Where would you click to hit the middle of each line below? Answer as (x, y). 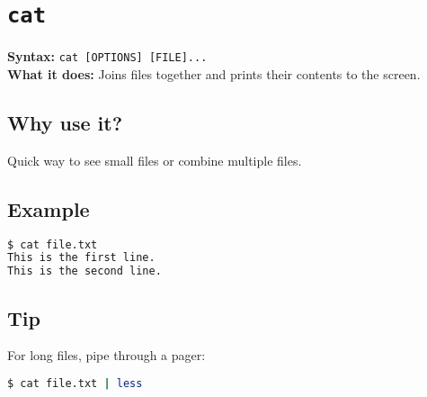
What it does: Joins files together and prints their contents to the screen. (214, 73)
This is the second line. (85, 271)
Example (49, 208)
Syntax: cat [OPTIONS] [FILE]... (107, 56)
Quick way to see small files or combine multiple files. (155, 160)
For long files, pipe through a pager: (107, 355)
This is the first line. (81, 258)
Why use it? (65, 122)
